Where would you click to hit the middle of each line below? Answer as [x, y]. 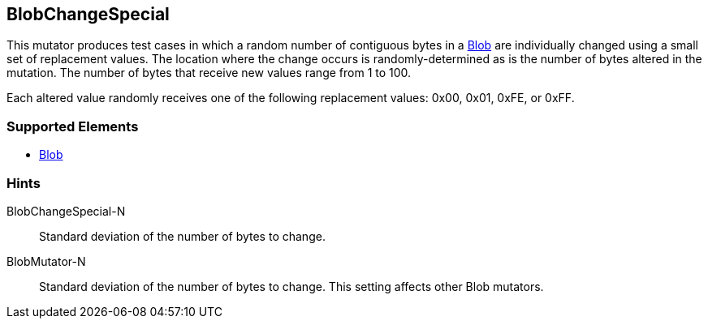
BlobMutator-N [46, 261]
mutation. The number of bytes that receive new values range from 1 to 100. [209, 73]
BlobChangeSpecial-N [66, 211]
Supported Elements [73, 126]
